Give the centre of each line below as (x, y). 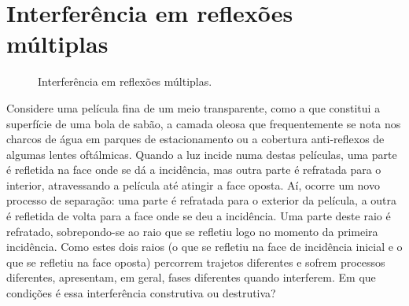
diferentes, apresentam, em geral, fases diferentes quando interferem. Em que (191, 277)
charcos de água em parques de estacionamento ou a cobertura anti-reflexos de (195, 139)
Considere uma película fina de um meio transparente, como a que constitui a (193, 107)
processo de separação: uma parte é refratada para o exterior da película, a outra (202, 200)
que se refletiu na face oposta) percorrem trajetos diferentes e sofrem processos (196, 262)
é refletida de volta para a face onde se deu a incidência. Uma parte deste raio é (199, 216)
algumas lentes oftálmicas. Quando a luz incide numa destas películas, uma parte (202, 154)
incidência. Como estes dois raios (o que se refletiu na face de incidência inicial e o (204, 247)
